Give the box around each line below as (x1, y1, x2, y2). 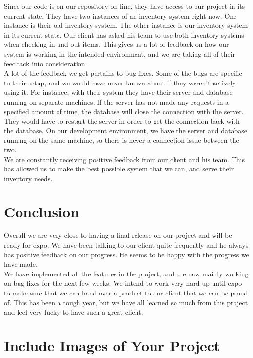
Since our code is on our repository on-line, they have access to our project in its (4, 1, 245, 11)
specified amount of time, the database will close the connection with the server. (4, 106, 244, 116)
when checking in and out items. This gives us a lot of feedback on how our (4, 39, 229, 49)
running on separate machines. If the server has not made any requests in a (4, 96, 229, 106)
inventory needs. (4, 173, 53, 183)
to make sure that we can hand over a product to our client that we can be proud (4, 287, 248, 297)
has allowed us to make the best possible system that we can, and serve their (4, 164, 234, 174)
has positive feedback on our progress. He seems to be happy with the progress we (4, 249, 249, 259)
